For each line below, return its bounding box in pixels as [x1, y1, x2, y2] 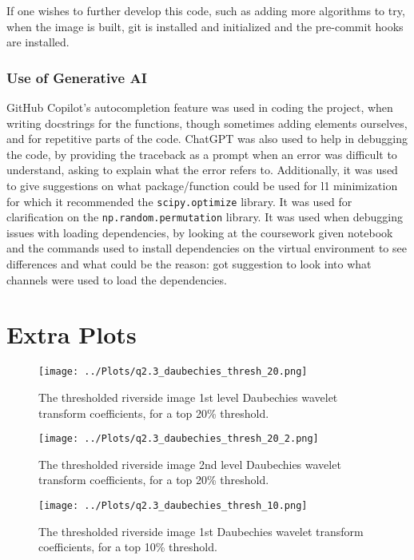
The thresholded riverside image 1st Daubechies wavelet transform [38, 522, 364, 539]
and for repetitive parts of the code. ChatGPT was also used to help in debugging [6, 130, 408, 147]
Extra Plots [6, 318, 137, 351]
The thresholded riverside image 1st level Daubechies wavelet [38, 389, 338, 406]
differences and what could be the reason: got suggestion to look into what [6, 256, 372, 272]
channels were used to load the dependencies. [6, 271, 227, 288]
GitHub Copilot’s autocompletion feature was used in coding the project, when [6, 99, 393, 115]
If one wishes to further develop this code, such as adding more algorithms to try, [6, 2, 405, 18]
